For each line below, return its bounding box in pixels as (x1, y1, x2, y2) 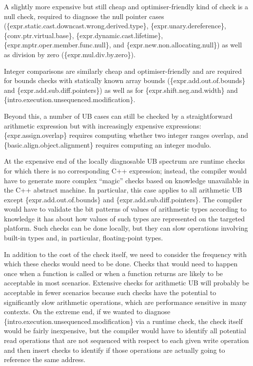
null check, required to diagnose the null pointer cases (4, 11, 164, 21)
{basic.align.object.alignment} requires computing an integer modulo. (4, 139, 211, 150)
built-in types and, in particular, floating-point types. (4, 233, 163, 243)
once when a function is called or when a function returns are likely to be (4, 268, 223, 278)
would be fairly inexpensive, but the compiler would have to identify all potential (4, 325, 246, 336)
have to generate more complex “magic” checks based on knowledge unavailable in (4, 175, 249, 185)
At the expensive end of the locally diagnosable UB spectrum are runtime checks (4, 156, 245, 166)
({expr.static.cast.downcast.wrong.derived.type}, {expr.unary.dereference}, (4, 21, 226, 31)
